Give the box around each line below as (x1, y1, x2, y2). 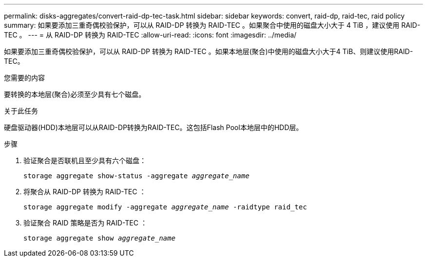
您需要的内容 (4, 74, 45, 82)
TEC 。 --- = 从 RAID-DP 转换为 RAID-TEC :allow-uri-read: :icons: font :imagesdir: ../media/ (4, 31, 297, 39)
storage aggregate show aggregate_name (23, 234, 175, 242)
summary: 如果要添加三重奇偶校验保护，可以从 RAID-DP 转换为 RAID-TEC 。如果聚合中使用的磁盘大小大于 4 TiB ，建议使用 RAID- (4, 21, 421, 29)
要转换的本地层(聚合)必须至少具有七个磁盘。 (4, 90, 146, 98)
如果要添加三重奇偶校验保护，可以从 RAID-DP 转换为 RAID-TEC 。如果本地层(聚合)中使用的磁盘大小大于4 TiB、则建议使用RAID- (4, 47, 413, 56)
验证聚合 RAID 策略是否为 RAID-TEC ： (23, 219, 147, 227)
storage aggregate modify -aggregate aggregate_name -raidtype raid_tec (23, 203, 307, 211)
